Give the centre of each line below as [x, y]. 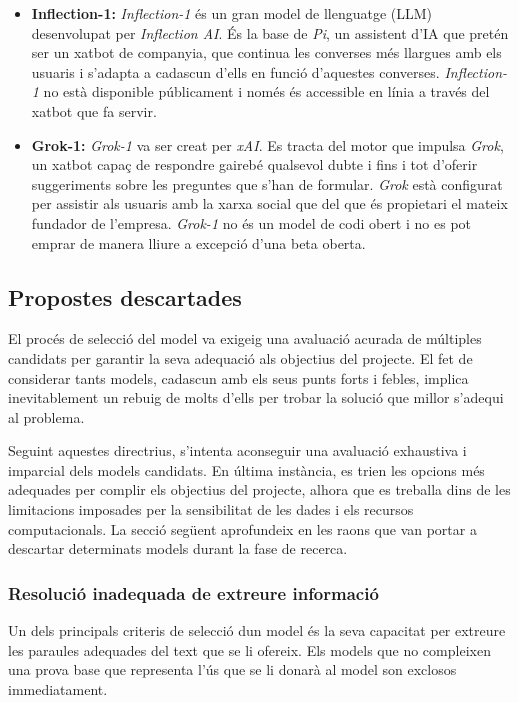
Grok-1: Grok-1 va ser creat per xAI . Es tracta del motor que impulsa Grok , [267, 144]
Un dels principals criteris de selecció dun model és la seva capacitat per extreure [257, 630]
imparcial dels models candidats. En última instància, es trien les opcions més [246, 469]
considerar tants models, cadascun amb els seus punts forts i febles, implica [238, 377]
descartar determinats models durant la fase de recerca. [178, 548]
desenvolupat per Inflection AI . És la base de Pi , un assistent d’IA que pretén [270, 32]
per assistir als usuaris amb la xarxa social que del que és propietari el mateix [269, 203]
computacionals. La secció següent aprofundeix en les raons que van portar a [242, 528]
